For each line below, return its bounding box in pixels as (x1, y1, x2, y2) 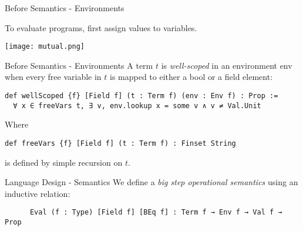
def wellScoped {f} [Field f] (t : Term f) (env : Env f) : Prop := (5, 92, 278, 101)
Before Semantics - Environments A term (5, 59, 153, 71)
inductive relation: (5, 187, 70, 199)
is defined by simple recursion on (5, 156, 123, 168)
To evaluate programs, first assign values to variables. (5, 21, 197, 34)
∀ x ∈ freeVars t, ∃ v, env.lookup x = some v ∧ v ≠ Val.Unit (13, 101, 261, 110)
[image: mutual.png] (5, 42, 85, 51)
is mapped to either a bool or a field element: (110, 71, 273, 83)
